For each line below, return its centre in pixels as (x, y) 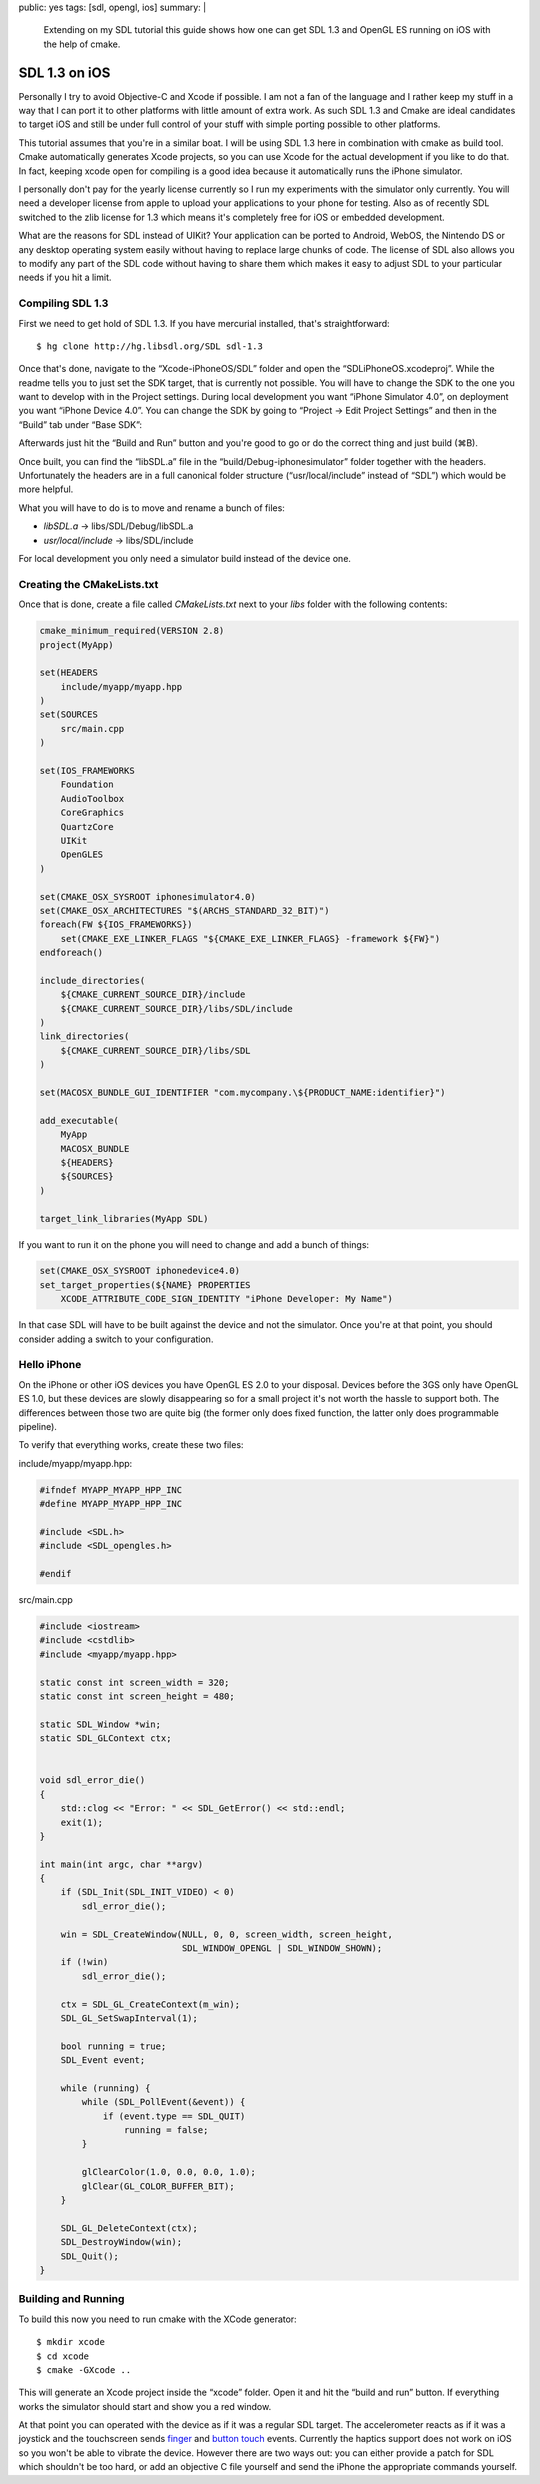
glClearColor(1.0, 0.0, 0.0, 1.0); (169, 2172)
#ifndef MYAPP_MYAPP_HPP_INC (111, 1489)
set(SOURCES (69, 714)
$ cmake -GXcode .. (84, 2369)
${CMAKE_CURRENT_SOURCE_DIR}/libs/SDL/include (177, 1008)
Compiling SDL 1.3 (63, 303)
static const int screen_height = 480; (137, 1696)
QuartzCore (87, 826)
